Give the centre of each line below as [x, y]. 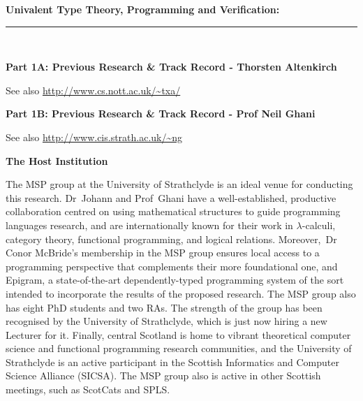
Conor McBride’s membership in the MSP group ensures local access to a [163, 253]
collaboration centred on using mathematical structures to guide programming [173, 211]
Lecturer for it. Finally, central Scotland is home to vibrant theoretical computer [178, 334]
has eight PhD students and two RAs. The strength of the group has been [164, 307]
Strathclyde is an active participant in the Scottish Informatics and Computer [172, 362]
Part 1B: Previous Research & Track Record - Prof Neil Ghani [161, 114]
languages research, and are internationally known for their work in [149, 225]
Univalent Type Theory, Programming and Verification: [143, 9]
